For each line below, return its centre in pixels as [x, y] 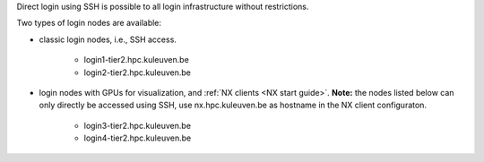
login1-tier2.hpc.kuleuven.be [137, 60]
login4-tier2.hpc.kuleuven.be [138, 138]
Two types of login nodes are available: [89, 23]
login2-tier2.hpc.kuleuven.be [138, 72]
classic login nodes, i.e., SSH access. [108, 39]
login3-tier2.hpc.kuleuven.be [138, 125]
